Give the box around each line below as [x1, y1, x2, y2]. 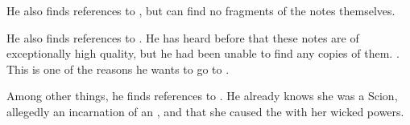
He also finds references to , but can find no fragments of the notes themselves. [6, 2, 396, 18]
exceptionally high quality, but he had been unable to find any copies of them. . [6, 45, 400, 62]
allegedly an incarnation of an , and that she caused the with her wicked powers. [6, 103, 404, 119]
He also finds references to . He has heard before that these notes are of [6, 29, 359, 46]
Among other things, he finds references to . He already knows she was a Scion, [6, 87, 398, 104]
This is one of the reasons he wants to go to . [6, 60, 230, 77]
